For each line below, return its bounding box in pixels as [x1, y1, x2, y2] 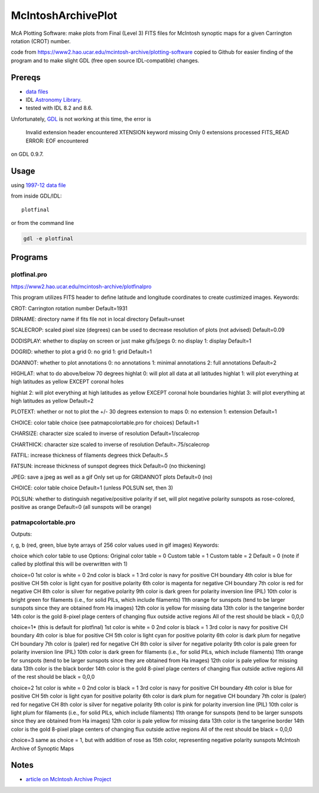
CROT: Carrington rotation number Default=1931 [11, 305, 128, 312]
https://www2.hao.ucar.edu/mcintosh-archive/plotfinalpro [11, 283, 152, 290]
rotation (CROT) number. [11, 37, 71, 44]
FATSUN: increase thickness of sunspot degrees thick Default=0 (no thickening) [11, 462, 206, 470]
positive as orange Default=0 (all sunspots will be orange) [11, 503, 152, 510]
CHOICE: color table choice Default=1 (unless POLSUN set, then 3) [11, 484, 174, 491]
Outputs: [11, 530, 32, 538]
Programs [11, 252, 48, 263]
